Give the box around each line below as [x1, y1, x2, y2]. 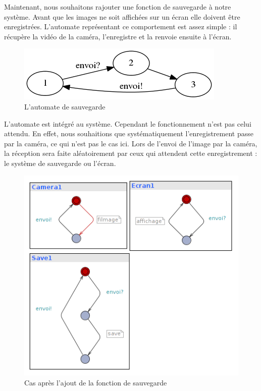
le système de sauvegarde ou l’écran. [4, 157, 116, 168]
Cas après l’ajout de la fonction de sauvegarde [24, 377, 167, 387]
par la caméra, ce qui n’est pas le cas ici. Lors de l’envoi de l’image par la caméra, [4, 138, 257, 148]
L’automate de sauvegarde [24, 101, 106, 111]
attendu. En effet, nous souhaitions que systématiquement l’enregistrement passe [4, 128, 253, 139]
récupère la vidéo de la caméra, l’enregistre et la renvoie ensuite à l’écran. [4, 31, 232, 41]
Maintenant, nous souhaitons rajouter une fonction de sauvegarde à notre [4, 2, 231, 12]
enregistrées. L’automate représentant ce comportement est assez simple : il [4, 21, 237, 32]
